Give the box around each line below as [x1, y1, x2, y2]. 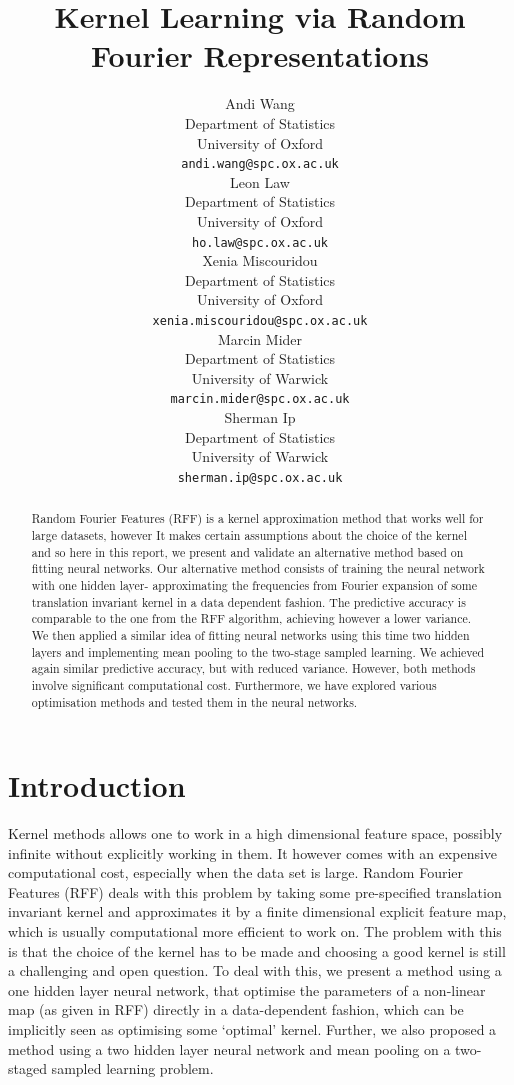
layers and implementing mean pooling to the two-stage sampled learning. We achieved [31, 643, 485, 660]
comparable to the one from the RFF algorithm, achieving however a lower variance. [31, 610, 472, 627]
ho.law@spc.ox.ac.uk [191, 235, 329, 250]
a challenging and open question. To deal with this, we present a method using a [8, 960, 502, 981]
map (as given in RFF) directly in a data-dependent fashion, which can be [8, 999, 464, 1020]
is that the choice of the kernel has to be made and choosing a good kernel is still [8, 940, 506, 961]
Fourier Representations [90, 35, 430, 76]
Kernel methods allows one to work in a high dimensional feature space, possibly [8, 823, 503, 844]
